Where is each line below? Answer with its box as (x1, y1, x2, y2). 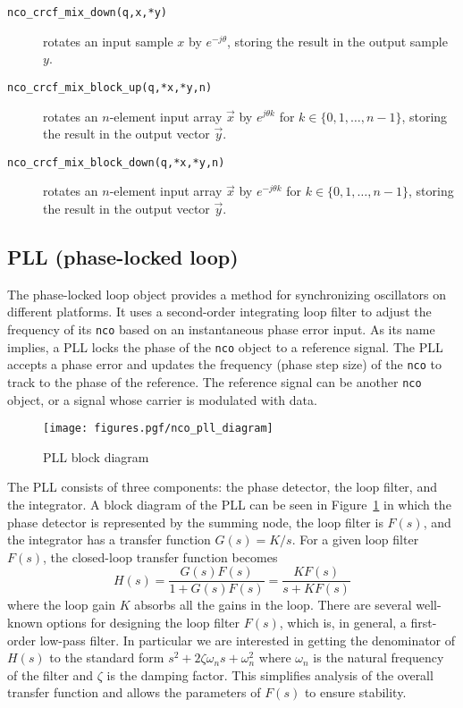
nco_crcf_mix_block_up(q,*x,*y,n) (7, 80, 213, 94)
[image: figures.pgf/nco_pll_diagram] (43, 422, 274, 435)
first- (410, 613, 437, 632)
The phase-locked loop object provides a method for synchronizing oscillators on (7, 284, 446, 303)
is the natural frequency (313, 648, 444, 667)
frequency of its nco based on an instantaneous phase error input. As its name (7, 319, 435, 338)
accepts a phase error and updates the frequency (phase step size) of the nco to (7, 355, 442, 374)
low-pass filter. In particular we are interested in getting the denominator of (39, 630, 456, 649)
